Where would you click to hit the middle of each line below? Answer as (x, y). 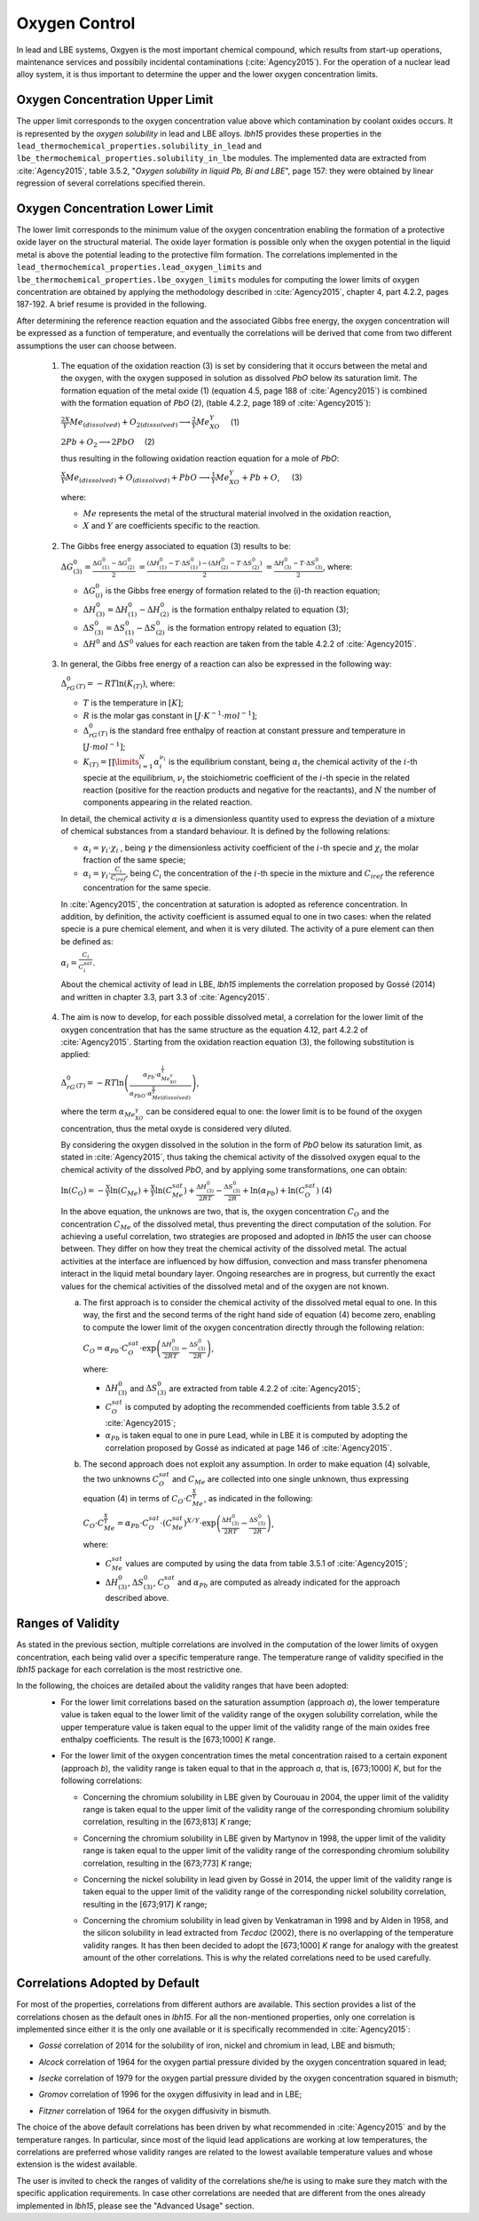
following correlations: (102, 1780)
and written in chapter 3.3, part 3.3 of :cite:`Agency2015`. (165, 997)
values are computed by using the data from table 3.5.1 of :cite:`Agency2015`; (267, 1563)
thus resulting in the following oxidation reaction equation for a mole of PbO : (200, 458)
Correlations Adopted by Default (108, 1983)
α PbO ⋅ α (141, 1094)
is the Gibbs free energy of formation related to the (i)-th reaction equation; (243, 590)
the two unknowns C (121, 1479)
